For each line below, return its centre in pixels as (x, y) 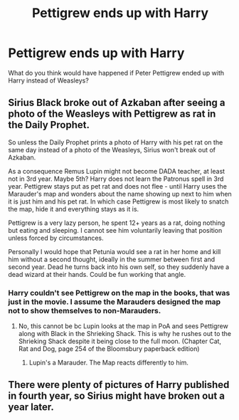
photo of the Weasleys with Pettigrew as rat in (112, 114)
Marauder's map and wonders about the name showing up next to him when (120, 194)
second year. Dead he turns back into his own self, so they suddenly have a (119, 267)
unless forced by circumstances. (56, 238)
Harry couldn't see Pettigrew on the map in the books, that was (119, 293)
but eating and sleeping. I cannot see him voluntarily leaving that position (115, 230)
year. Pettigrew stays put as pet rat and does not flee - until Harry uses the (117, 186)
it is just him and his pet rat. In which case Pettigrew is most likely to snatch (118, 201)
